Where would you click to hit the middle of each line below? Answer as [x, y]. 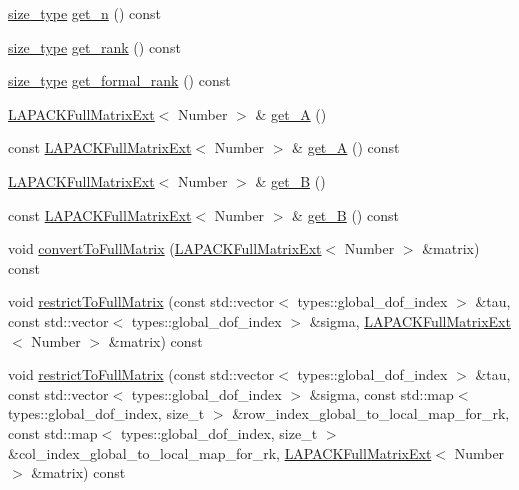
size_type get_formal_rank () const [119, 80]
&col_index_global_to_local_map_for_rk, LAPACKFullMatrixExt [220, 452]
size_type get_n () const [84, 13]
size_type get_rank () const [94, 46]
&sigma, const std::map [381, 393]
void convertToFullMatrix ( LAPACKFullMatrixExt [165, 248]
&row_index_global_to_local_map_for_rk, [371, 413]
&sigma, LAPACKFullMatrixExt [410, 320]
